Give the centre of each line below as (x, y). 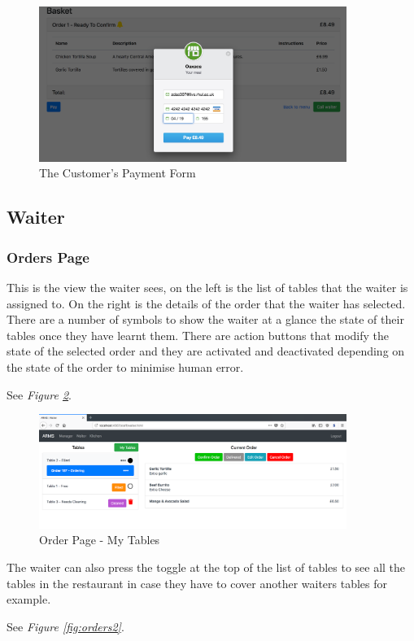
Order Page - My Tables (100, 540)
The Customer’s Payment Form (118, 173)
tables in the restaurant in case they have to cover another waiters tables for (197, 583)
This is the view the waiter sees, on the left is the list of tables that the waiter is (207, 287)
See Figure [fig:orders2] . (65, 626)
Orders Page (48, 257)
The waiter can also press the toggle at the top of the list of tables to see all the (206, 567)
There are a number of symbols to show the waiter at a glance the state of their (205, 319)
